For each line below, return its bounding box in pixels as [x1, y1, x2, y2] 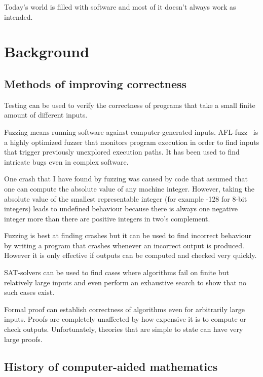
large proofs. [4, 333, 43, 344]
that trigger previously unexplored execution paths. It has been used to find [4, 146, 240, 157]
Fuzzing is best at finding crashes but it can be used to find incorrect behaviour [4, 230, 252, 241]
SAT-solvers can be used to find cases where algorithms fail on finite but [4, 267, 229, 278]
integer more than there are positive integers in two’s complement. [4, 213, 210, 223]
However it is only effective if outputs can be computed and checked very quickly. [4, 250, 257, 260]
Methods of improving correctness [4, 76, 187, 91]
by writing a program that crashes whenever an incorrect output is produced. [4, 240, 244, 250]
